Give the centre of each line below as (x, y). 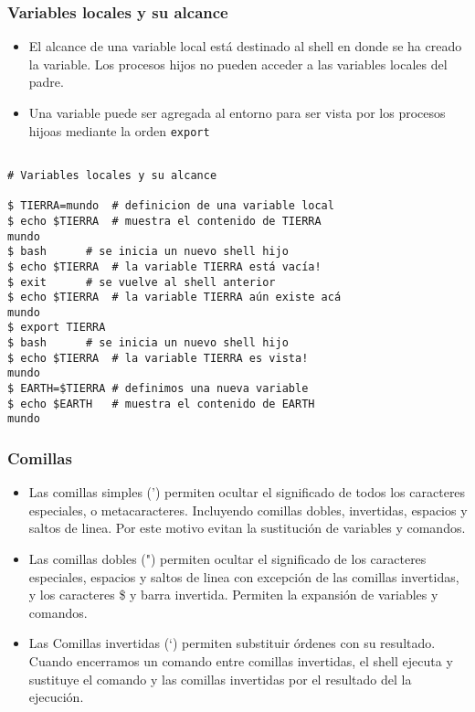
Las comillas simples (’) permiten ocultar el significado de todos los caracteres (247, 492)
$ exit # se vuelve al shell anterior (142, 282)
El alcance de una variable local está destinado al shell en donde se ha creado (245, 46)
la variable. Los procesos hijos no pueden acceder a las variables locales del (238, 64)
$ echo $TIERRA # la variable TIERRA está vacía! (164, 266)
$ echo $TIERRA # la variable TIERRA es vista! (158, 358)
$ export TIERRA (57, 328)
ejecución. (56, 697)
